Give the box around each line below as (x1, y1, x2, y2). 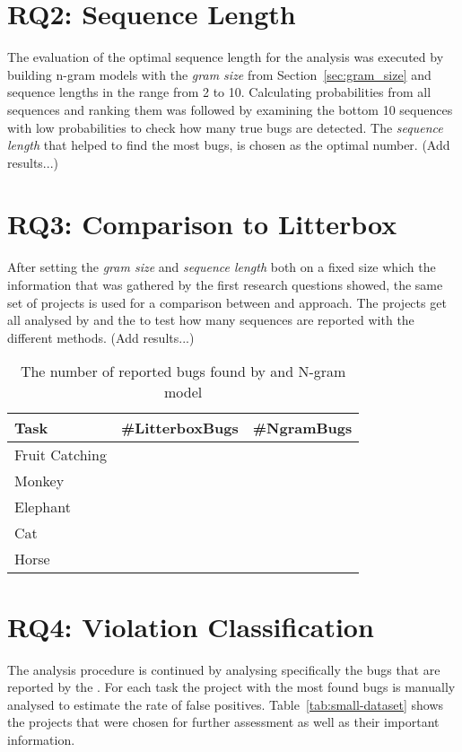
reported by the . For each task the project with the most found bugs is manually (7, 678, 456, 696)
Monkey (14, 470, 65, 492)
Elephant (14, 496, 71, 518)
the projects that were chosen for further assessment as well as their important (7, 713, 440, 731)
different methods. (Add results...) (7, 328, 195, 346)
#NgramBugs (252, 417, 353, 439)
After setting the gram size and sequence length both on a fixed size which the (7, 258, 436, 276)
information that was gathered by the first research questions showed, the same (7, 275, 443, 293)
